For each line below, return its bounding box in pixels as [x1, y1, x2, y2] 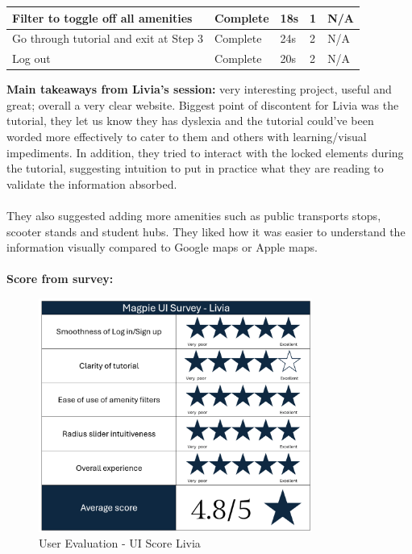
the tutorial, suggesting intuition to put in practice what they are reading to [6, 160, 384, 177]
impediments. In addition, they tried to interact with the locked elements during [6, 144, 404, 160]
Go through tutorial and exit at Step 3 [12, 30, 204, 47]
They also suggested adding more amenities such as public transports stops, [6, 207, 381, 224]
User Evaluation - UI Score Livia [39, 535, 201, 552]
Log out [12, 50, 51, 67]
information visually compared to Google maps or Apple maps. [6, 239, 318, 256]
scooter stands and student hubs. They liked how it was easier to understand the [6, 223, 406, 240]
